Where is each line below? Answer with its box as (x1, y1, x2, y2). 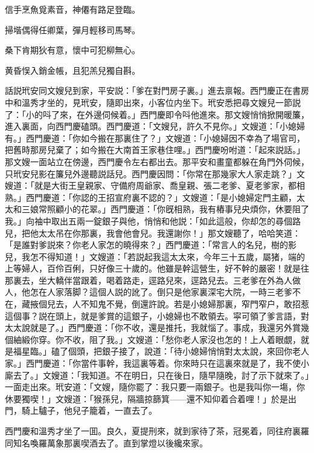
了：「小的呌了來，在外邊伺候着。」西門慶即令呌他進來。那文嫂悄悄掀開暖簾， (5, 108, 309, 120)
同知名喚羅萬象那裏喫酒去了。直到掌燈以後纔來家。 (5, 436, 208, 449)
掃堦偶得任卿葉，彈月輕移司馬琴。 (5, 23, 140, 36)
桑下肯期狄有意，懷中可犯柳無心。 (5, 44, 140, 56)
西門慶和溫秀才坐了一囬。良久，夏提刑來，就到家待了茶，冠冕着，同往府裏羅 (5, 425, 309, 437)
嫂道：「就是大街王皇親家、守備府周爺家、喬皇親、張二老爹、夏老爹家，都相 (5, 179, 305, 192)
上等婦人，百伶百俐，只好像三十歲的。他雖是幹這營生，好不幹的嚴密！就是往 (5, 262, 309, 275)
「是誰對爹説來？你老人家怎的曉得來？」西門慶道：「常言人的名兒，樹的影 (5, 238, 296, 251)
